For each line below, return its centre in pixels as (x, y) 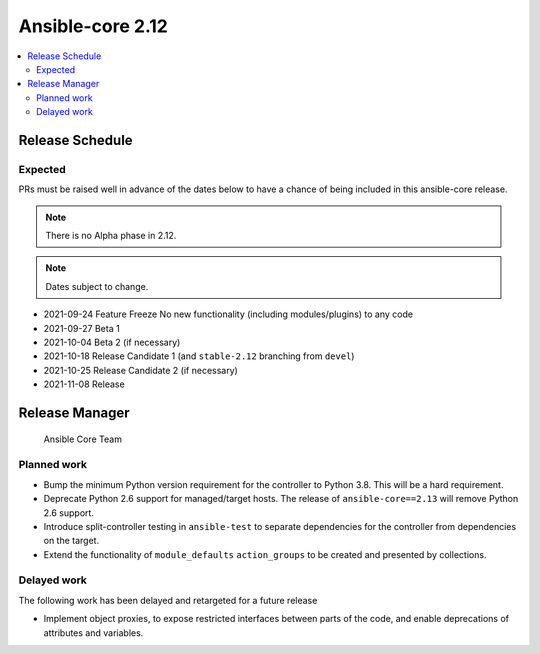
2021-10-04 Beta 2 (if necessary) (112, 342)
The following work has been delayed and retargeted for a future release (168, 600)
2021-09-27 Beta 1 (81, 328)
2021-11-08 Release (84, 384)
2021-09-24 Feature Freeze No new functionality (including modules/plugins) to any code (228, 314)
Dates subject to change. (97, 286)
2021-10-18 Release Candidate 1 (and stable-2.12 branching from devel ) (199, 356)
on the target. (71, 541)
